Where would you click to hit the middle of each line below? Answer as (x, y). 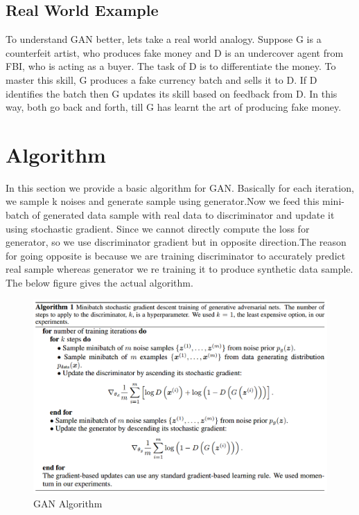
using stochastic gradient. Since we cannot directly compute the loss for (158, 228)
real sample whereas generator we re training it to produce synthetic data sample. (179, 269)
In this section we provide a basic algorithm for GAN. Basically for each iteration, (180, 187)
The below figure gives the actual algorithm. (99, 283)
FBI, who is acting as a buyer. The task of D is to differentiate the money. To (171, 66)
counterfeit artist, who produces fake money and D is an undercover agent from (175, 52)
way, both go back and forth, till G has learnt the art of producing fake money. (174, 107)
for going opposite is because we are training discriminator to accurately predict (176, 255)
